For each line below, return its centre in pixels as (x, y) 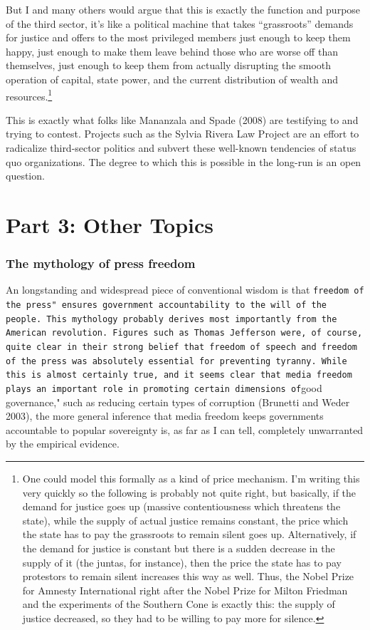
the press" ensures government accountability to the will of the (166, 305)
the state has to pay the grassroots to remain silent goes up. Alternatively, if (189, 534)
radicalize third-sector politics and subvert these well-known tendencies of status (181, 148)
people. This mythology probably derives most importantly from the (171, 319)
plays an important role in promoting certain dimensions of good (164, 387)
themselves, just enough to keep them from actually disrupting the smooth (169, 65)
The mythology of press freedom (101, 263)
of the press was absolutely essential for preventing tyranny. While (176, 361)
